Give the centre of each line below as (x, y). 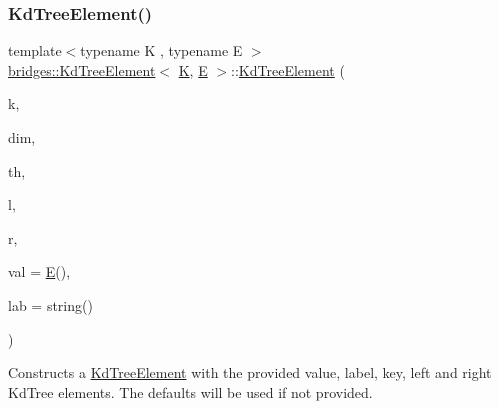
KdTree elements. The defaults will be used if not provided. (190, 391)
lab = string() (50, 304)
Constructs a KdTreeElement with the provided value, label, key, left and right (250, 372)
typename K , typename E (161, 50)
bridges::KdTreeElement (82, 69)
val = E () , (39, 271)
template (35, 50)
